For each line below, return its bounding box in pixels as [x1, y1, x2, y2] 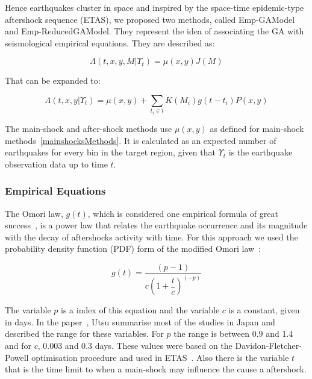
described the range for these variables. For [5, 327, 164, 340]
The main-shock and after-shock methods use [5, 122, 172, 134]
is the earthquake [228, 146, 293, 158]
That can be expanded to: [5, 74, 101, 87]
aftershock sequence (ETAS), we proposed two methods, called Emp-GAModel [5, 13, 295, 25]
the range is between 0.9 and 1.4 [173, 327, 293, 340]
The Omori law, [5, 207, 63, 219]
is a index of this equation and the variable [61, 304, 220, 316]
